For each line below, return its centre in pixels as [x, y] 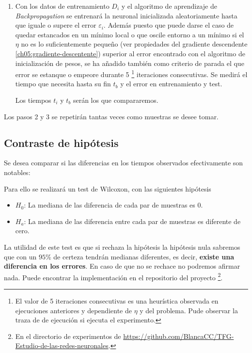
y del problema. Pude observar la [189, 310]
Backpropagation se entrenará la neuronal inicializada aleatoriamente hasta [126, 15]
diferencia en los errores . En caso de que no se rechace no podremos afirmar [122, 266]
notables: [17, 172]
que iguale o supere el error [56, 25]
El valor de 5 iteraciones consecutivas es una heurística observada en [117, 300]
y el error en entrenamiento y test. [171, 84]
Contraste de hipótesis [61, 142]
